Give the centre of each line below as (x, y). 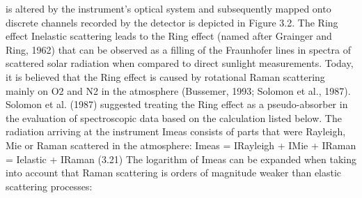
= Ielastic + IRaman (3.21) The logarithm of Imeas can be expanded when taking (181, 159)
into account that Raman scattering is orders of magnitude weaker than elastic (174, 173)
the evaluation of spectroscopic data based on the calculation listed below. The (174, 117)
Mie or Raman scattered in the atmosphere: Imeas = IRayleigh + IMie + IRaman (181, 145)
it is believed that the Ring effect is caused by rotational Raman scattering (165, 76)
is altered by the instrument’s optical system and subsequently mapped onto (168, 8)
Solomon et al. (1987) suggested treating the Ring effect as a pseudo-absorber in (177, 104)
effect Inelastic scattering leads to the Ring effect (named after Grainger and (169, 36)
